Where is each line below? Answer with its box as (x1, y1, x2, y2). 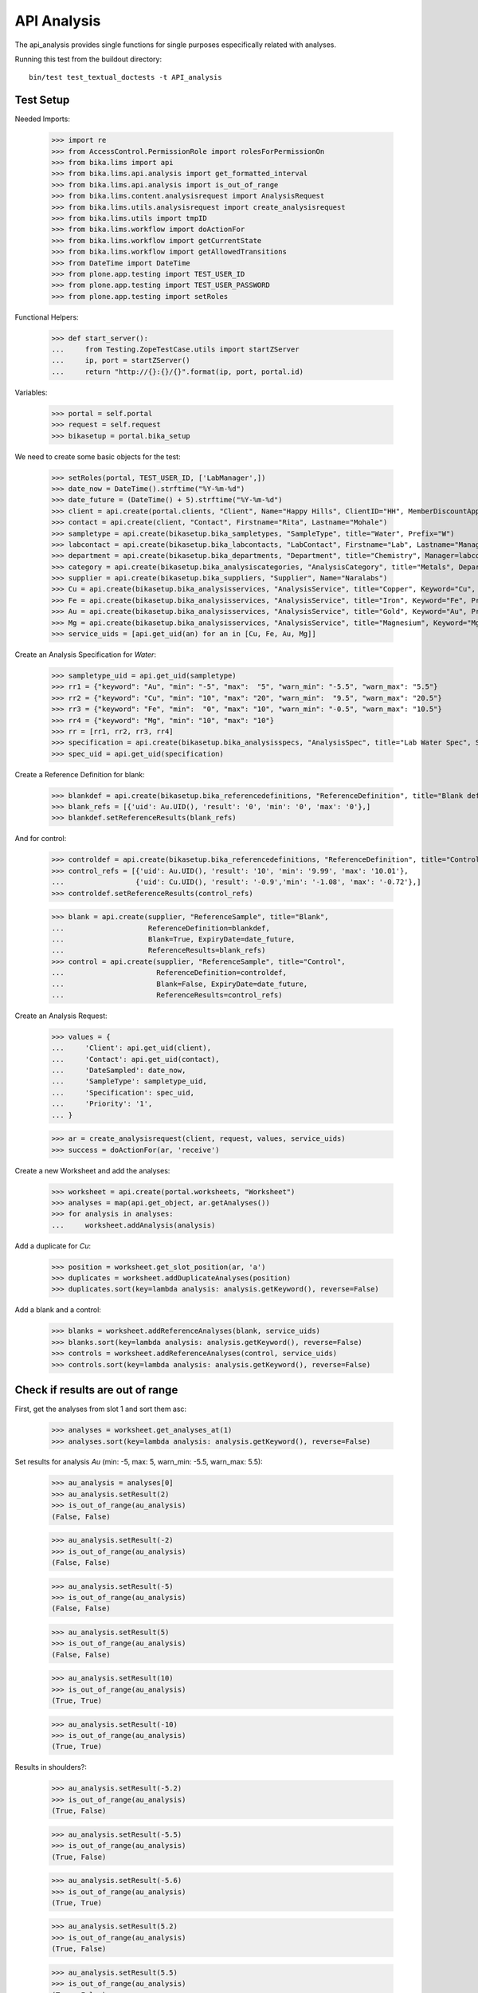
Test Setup (14, 93, 70, 107)
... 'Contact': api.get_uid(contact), (51, 1055, 220, 1063)
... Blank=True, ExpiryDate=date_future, (51, 934, 296, 944)
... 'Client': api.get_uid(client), (51, 1044, 211, 1052)
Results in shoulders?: (14, 1763, 87, 1772)
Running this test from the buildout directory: (14, 54, 163, 64)
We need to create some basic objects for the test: (14, 451, 181, 462)
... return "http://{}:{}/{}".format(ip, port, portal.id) (51, 367, 304, 376)
